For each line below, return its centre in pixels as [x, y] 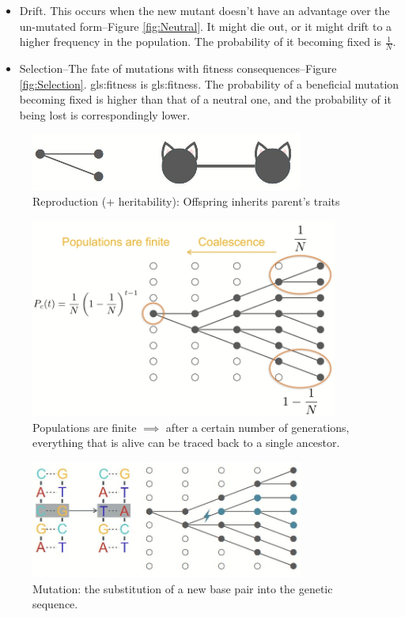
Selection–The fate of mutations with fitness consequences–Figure [178, 68]
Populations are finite [85, 427]
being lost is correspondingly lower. [105, 114]
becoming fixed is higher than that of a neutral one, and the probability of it [205, 99]
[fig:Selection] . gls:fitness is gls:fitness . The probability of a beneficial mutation [209, 83]
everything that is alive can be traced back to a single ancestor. [186, 443]
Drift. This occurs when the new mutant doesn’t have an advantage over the [204, 10]
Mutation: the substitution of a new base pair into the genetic [183, 588]
